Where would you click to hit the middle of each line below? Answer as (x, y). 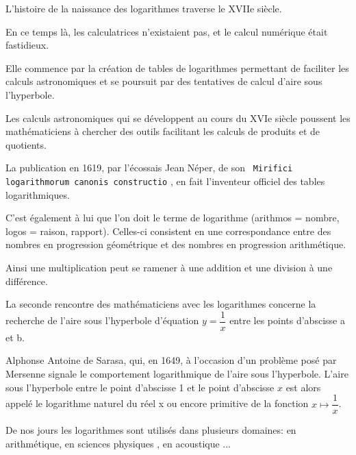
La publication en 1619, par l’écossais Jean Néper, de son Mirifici (149, 168)
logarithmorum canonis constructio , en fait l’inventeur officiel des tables (165, 181)
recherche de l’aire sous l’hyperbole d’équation (102, 320)
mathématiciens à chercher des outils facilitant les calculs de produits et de (163, 131)
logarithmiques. (38, 194)
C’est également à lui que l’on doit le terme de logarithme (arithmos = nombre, (173, 218)
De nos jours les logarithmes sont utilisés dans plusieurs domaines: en (151, 430)
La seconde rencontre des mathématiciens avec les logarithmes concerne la (161, 304)
